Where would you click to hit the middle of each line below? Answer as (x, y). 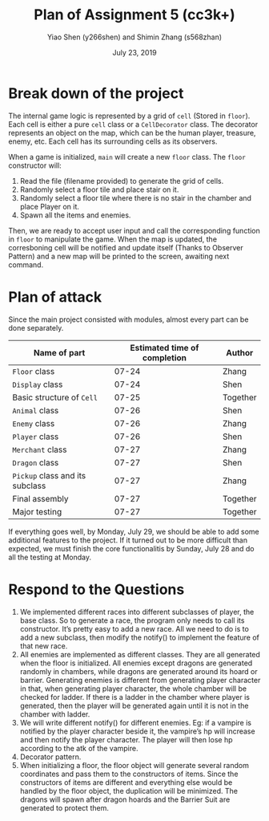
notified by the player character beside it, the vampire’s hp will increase (137, 731)
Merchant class (40, 449)
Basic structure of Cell (55, 397)
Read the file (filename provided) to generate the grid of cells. (122, 181)
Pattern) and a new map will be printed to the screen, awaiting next (119, 256)
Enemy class (34, 423)
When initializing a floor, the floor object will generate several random (134, 765)
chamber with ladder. (55, 714)
